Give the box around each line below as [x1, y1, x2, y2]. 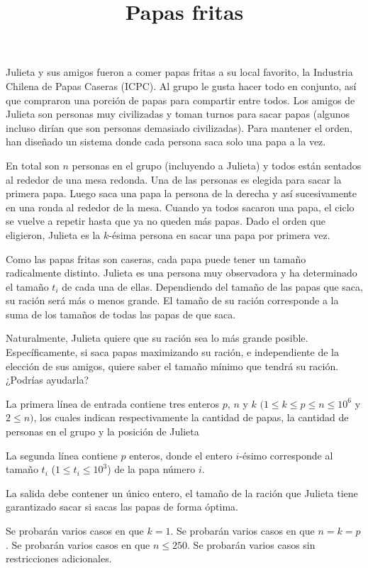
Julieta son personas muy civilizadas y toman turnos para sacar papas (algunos [6, 106, 350, 121]
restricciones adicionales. [6, 551, 112, 566]
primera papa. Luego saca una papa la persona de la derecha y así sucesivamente [6, 186, 357, 201]
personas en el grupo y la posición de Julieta [6, 424, 199, 439]
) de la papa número [107, 462, 196, 477]
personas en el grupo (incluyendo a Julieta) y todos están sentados [72, 157, 362, 172]
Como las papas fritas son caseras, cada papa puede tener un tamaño [6, 251, 306, 266]
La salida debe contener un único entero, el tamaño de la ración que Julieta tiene [6, 485, 358, 500]
